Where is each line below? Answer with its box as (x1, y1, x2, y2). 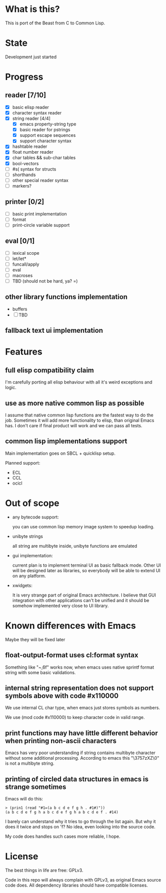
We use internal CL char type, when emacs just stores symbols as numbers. (5, 705, 160, 711)
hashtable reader (12, 143, 48, 150)
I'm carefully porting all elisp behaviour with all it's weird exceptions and (5, 379, 153, 385)
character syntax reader (12, 109, 62, 115)
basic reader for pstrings (19, 127, 70, 133)
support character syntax (19, 138, 72, 144)
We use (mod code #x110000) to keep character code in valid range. (5, 714, 145, 720)
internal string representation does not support (5, 684, 154, 692)
